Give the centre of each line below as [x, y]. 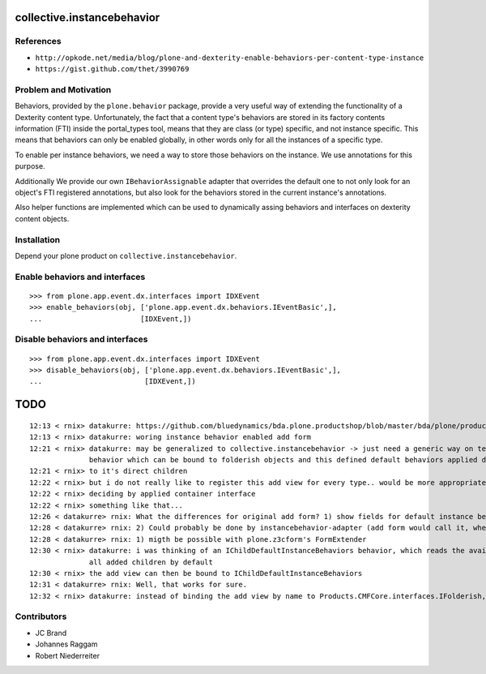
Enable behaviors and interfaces [80, 277]
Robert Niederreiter [68, 655]
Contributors [41, 616]
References [38, 41]
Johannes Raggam [66, 644]
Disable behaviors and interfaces [81, 339]
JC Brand [51, 633]
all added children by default [151, 562]
